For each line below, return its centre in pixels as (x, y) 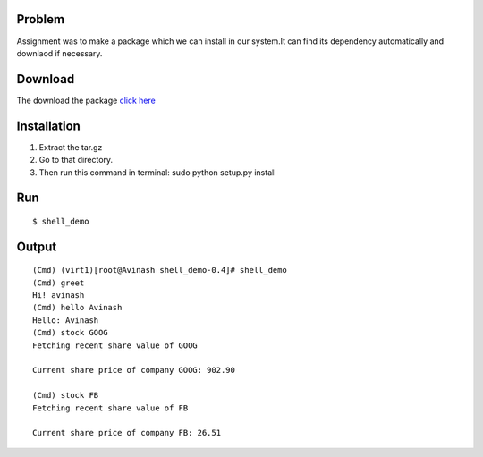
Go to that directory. (76, 160)
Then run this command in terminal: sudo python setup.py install (157, 172)
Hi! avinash (59, 296)
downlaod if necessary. (59, 53)
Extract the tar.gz (71, 147)
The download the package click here (86, 100)
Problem (41, 19)
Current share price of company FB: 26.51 (127, 433)
